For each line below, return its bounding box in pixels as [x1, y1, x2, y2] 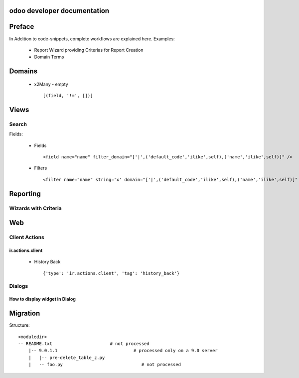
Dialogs [9, 282, 28, 289]
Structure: [9, 322, 30, 328]
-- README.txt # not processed [18, 341, 149, 347]
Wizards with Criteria [9, 205, 62, 212]
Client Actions [9, 234, 45, 241]
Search [9, 121, 27, 127]
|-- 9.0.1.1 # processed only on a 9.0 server [28, 348, 218, 354]
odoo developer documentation [9, 6, 110, 15]
